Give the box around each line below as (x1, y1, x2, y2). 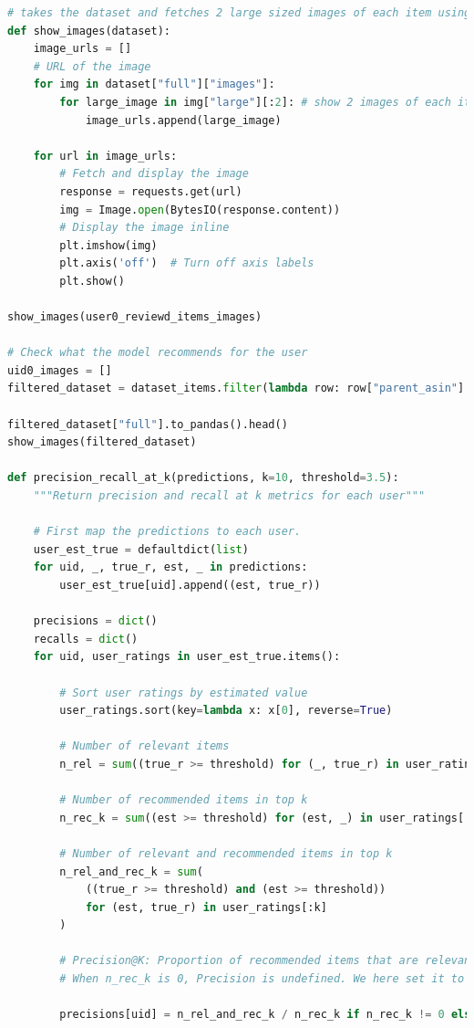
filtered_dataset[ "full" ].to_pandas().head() (7, 417, 288, 431)
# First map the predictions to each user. (33, 525, 302, 539)
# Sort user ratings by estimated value (59, 686, 308, 699)
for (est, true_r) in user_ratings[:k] (85, 900, 327, 914)
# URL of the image (33, 59, 151, 73)
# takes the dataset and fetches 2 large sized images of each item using (7, 6, 471, 19)
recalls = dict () (33, 632, 139, 645)
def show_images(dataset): (7, 24, 170, 37)
